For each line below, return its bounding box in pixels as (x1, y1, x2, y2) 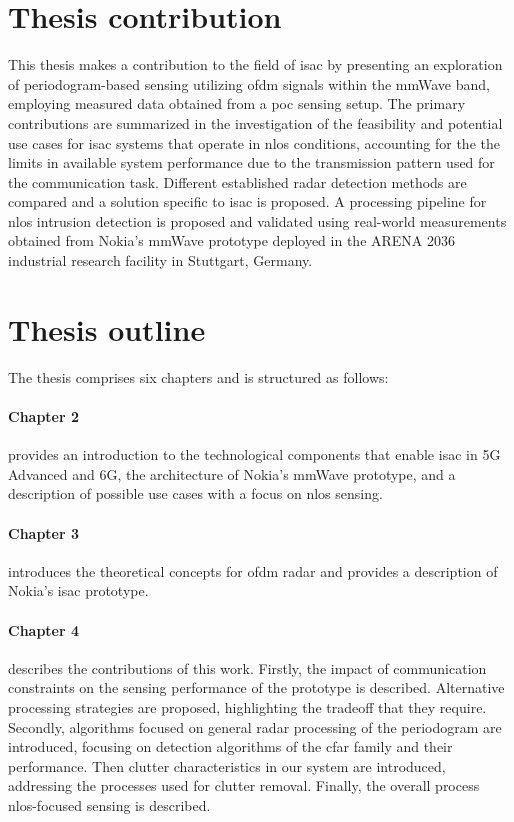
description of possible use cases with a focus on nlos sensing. (8, 483, 383, 504)
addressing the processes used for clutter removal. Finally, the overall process (8, 775, 480, 796)
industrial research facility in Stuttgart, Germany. (8, 250, 313, 271)
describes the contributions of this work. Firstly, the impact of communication (8, 657, 487, 678)
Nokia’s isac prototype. (8, 580, 149, 601)
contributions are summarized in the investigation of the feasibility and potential (8, 112, 503, 133)
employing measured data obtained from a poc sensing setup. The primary (8, 93, 466, 114)
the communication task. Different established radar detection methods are (8, 171, 467, 192)
